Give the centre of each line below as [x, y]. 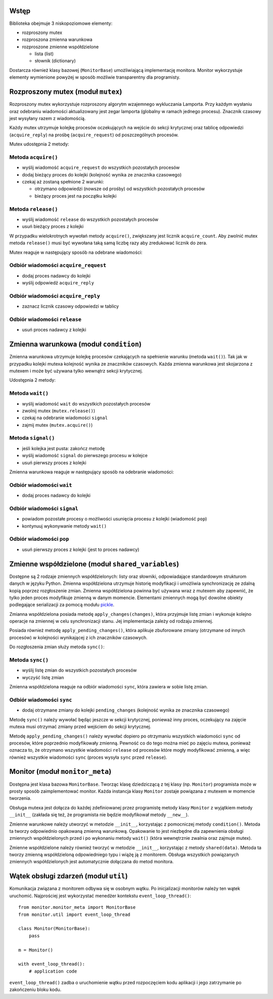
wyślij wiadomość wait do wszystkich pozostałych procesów [86, 403]
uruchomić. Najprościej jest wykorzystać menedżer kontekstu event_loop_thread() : [100, 896]
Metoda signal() [32, 438]
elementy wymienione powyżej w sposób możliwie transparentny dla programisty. [95, 77]
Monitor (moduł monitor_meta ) [60, 772]
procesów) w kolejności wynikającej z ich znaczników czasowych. [78, 637]
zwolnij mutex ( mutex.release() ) [59, 411]
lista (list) [44, 54]
